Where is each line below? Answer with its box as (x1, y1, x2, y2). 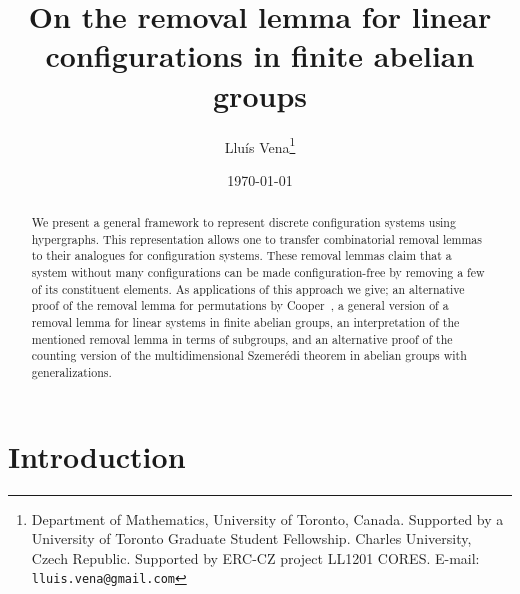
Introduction (8, 435, 186, 476)
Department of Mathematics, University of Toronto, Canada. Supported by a (31, 508, 504, 529)
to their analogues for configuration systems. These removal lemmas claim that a (31, 247, 452, 264)
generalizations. (31, 364, 112, 381)
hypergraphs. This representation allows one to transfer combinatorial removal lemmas (31, 230, 482, 247)
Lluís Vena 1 (224, 133, 296, 157)
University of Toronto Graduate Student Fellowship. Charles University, (31, 528, 472, 549)
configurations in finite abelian (45, 35, 475, 76)
